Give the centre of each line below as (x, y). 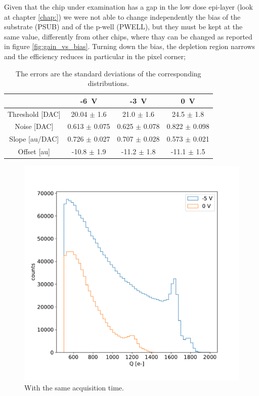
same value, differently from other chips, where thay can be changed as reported (128, 36)
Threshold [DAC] (34, 114)
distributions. (108, 83)
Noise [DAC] (34, 126)
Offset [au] (34, 151)
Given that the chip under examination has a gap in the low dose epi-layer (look (128, 7)
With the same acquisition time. (74, 387)
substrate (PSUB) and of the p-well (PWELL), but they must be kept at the (123, 27)
